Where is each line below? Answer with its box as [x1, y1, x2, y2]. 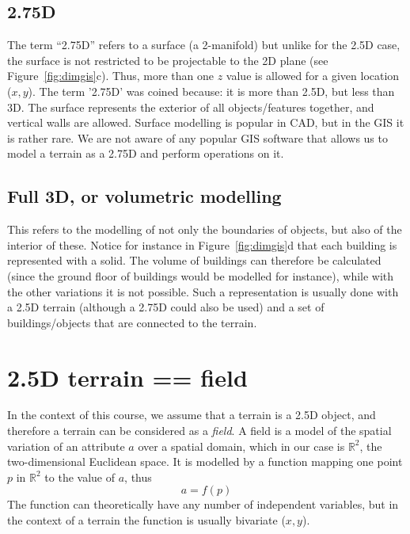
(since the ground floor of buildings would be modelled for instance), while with [7, 267, 394, 284]
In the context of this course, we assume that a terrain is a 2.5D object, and [7, 406, 376, 423]
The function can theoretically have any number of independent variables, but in [7, 496, 399, 513]
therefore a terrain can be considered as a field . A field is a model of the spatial [7, 422, 392, 439]
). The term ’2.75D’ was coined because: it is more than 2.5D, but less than [28, 82, 395, 99]
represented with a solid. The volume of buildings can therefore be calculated [7, 252, 382, 269]
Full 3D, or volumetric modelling [7, 184, 282, 208]
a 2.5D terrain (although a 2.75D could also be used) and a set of [7, 299, 325, 315]
